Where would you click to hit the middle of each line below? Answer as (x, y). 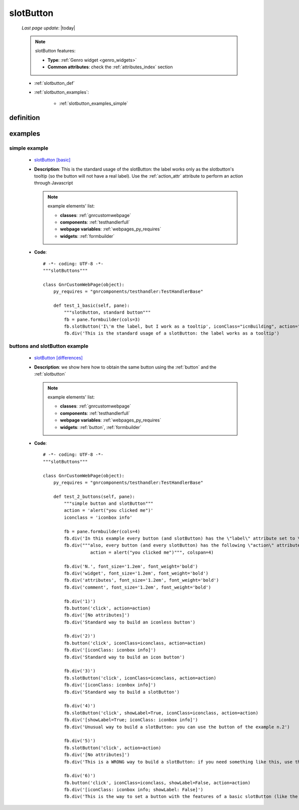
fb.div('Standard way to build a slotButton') (122, 692)
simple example (29, 148)
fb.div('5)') (80, 741)
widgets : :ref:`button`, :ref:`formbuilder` (101, 427)
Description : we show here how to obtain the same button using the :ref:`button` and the (125, 367)
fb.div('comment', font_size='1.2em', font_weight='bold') (138, 587)
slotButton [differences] (59, 358)
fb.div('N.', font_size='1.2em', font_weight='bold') (131, 566)
